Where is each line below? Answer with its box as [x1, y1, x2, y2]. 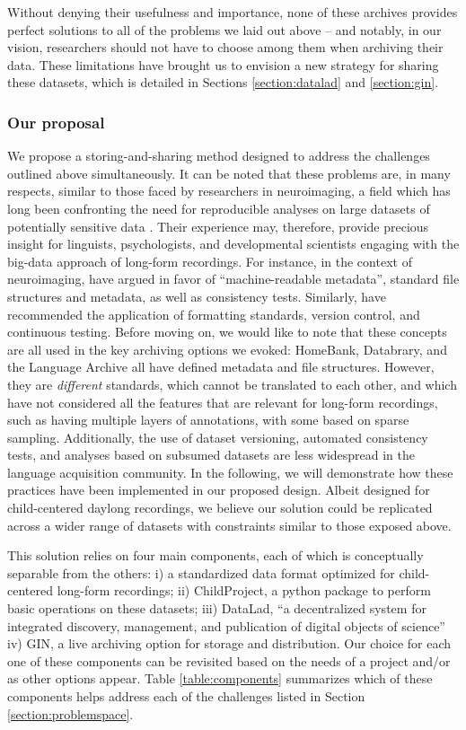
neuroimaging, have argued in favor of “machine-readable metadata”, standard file [7, 269, 460, 288]
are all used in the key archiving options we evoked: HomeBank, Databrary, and [7, 339, 447, 358]
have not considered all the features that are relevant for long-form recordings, [7, 392, 438, 411]
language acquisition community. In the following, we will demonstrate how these [7, 462, 453, 481]
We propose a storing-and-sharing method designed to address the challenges [7, 146, 430, 165]
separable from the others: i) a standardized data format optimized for [7, 563, 395, 582]
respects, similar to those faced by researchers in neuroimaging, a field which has [7, 181, 451, 200]
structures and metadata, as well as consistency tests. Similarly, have [7, 286, 386, 305]
